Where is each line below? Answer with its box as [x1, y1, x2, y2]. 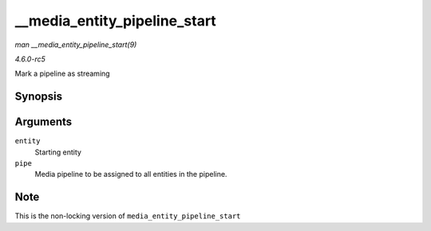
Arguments [14, 115, 73, 129]
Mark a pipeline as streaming [14, 69, 111, 79]
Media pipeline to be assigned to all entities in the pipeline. [34, 170, 227, 179]
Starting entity [34, 147, 81, 157]
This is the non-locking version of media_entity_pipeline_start [14, 211, 241, 221]
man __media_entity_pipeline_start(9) [14, 40, 137, 49]
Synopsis [14, 90, 63, 104]
